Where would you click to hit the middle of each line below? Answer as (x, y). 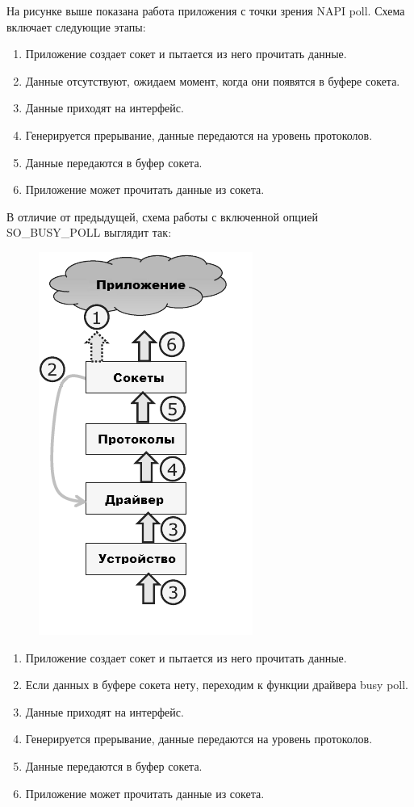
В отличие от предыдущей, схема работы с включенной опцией (162, 216)
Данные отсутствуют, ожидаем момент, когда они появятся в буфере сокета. (213, 80)
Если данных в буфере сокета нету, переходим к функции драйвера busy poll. (217, 685)
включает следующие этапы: (76, 26)
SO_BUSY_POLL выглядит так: (89, 232)
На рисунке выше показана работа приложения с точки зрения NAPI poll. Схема (206, 11)
